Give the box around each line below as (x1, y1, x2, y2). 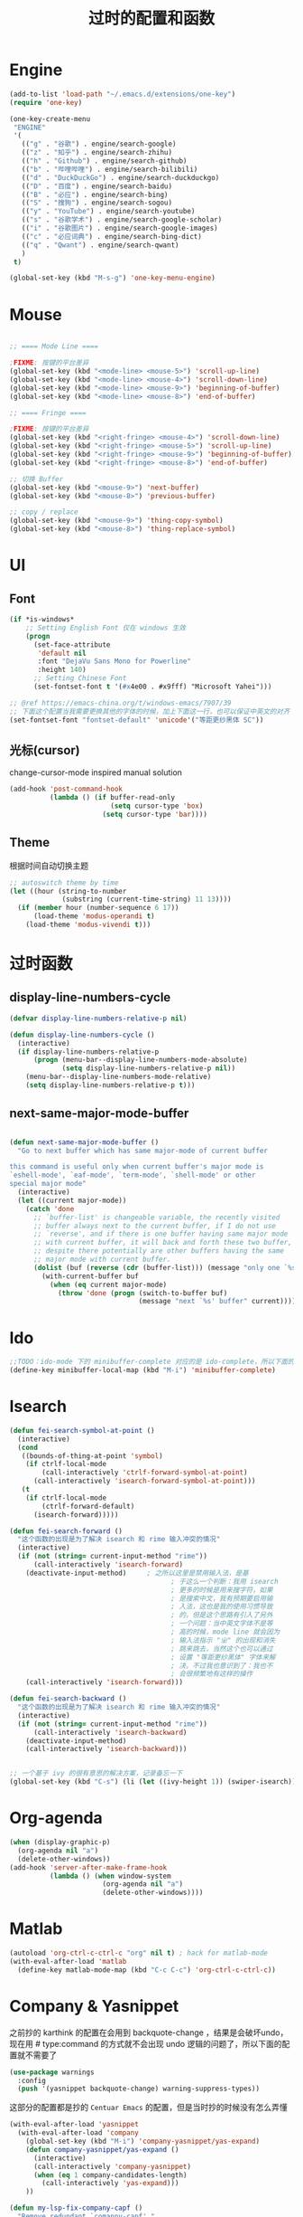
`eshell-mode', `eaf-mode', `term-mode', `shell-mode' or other (9, 1170, 256, 1180)
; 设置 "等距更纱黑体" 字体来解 (170, 1653, 276, 1662)
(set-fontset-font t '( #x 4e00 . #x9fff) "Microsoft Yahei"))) (32, 682, 272, 691)
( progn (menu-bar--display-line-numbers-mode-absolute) (32, 1056, 248, 1065)
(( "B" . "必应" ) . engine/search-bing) (21, 190, 169, 199)
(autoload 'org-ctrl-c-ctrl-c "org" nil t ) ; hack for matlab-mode (9, 1948, 269, 1958)
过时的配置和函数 (87, 8, 215, 29)
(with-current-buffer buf (41, 1272, 140, 1281)
